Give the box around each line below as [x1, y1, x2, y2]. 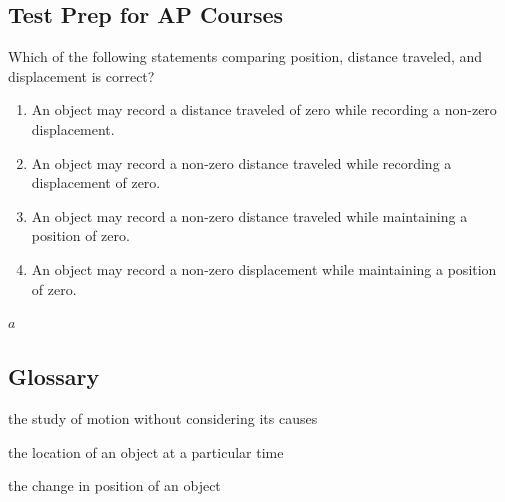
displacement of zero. [31, 172, 161, 193]
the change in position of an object [8, 475, 221, 496]
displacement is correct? [8, 65, 155, 86]
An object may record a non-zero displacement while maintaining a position [31, 258, 497, 279]
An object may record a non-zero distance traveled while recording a [31, 152, 452, 173]
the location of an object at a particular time [8, 441, 284, 462]
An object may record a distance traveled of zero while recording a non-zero [31, 99, 497, 120]
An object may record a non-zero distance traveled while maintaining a [31, 205, 468, 226]
